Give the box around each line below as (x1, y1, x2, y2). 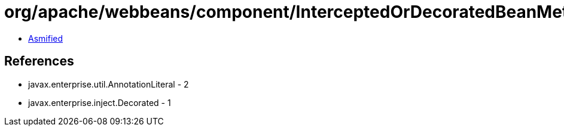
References (4, 54, 74, 69)
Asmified (28, 33, 63, 43)
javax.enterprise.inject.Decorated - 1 (28, 97, 171, 108)
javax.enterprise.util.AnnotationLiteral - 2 (28, 79, 189, 89)
